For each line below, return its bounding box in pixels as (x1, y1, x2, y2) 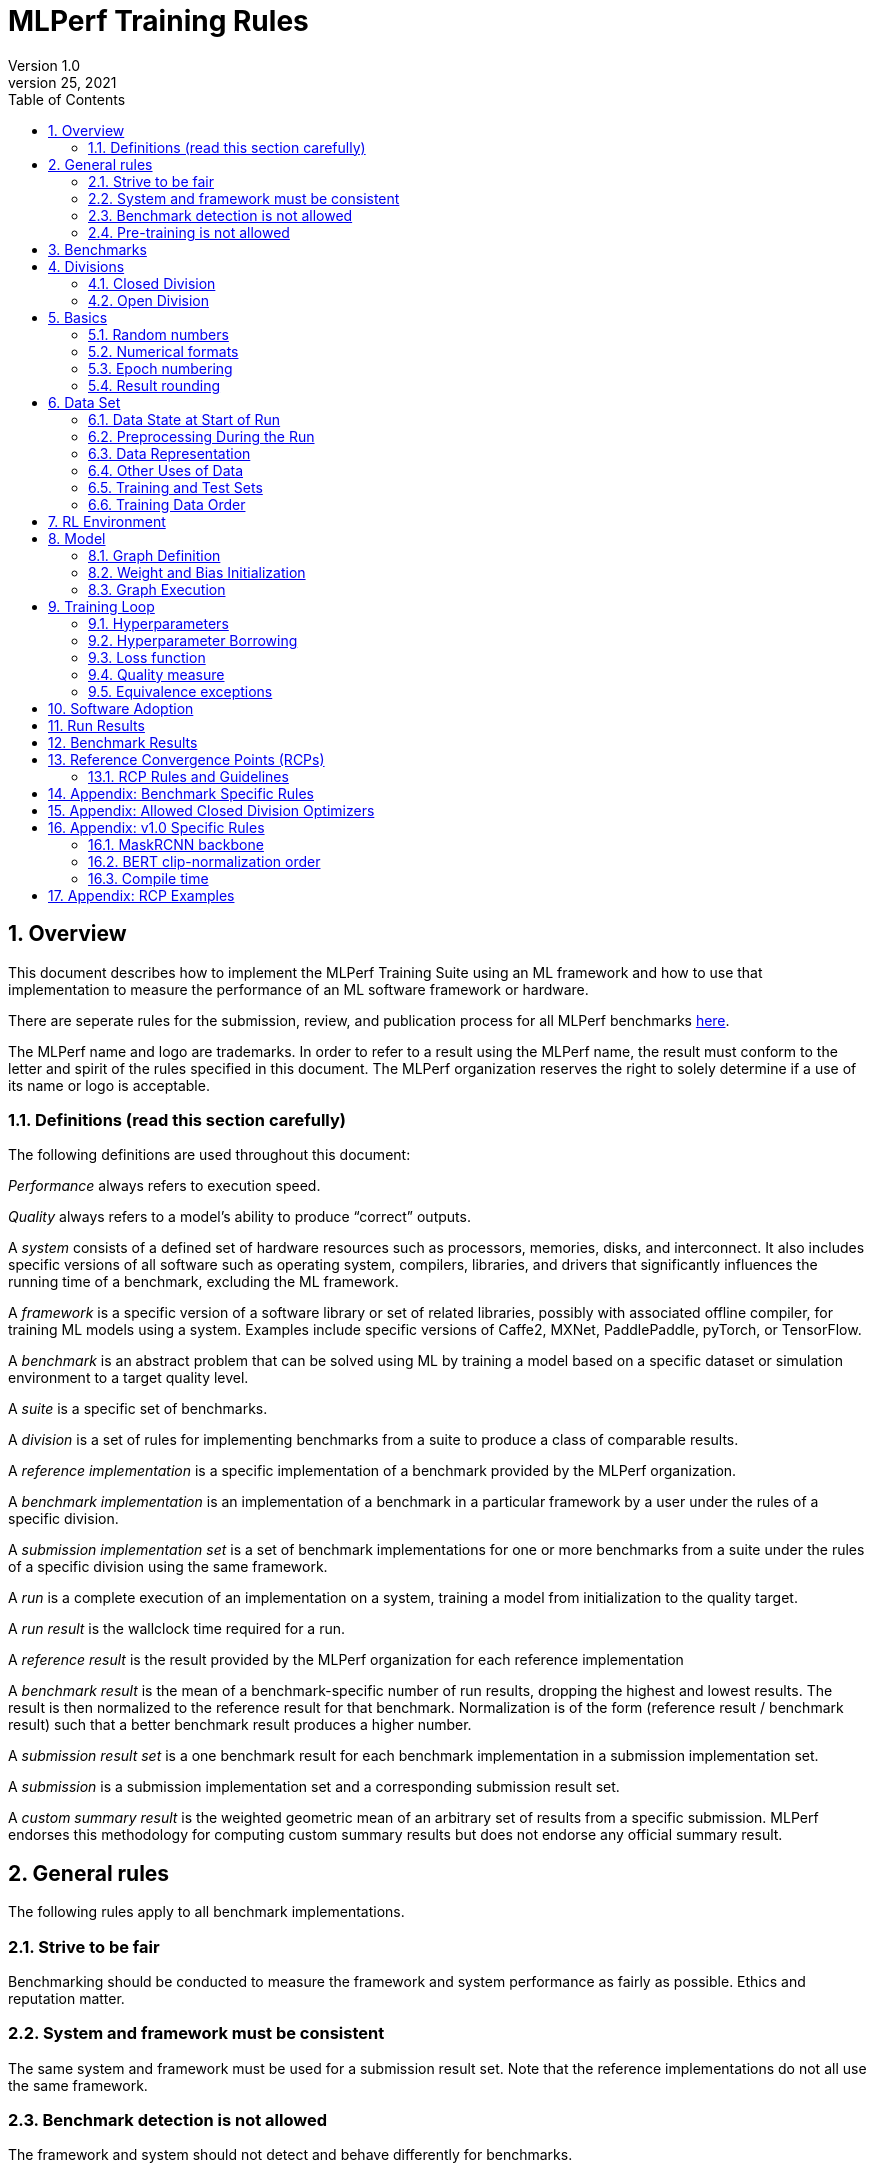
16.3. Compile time (88, 869, 209, 887)
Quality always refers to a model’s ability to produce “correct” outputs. (8, 1208, 471, 1226)
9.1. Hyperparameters (88, 614, 229, 632)
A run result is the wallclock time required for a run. (8, 1620, 345, 1638)
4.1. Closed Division (88, 274, 216, 292)
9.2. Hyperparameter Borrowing (88, 631, 298, 649)
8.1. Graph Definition (88, 546, 221, 564)
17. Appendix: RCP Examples (48, 886, 235, 904)
